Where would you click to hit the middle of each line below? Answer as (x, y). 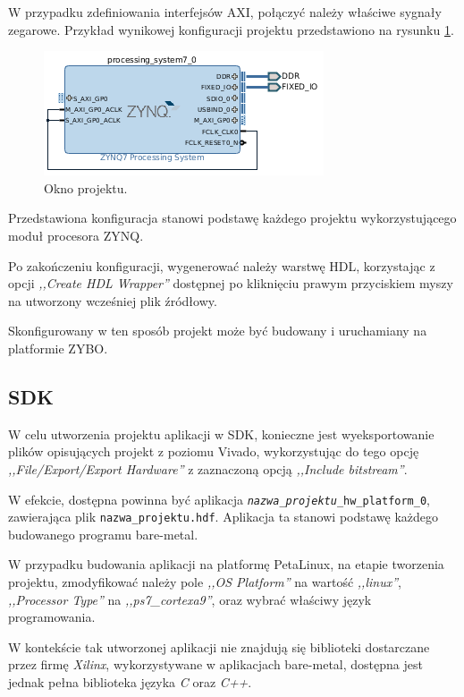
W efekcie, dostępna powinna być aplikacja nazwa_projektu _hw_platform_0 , (219, 499)
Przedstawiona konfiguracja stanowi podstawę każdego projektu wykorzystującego (232, 218)
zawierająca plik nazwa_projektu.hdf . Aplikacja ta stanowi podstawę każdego (224, 517)
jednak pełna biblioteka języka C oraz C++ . (130, 681)
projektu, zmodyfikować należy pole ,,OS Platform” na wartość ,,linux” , (205, 582)
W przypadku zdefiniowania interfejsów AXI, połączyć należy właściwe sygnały (225, 12)
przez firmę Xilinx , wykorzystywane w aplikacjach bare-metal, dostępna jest (215, 664)
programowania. (52, 617)
